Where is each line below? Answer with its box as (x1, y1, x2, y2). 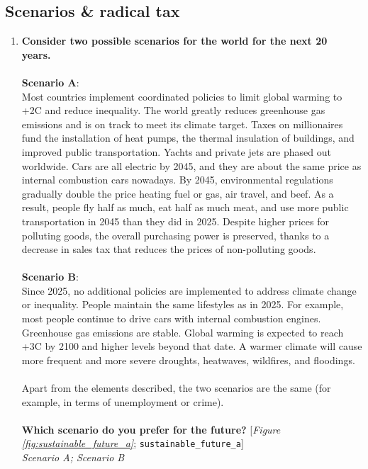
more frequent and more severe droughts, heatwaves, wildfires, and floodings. (21, 352, 355, 367)
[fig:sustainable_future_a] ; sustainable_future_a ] (21, 436, 244, 451)
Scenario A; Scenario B (21, 450, 125, 465)
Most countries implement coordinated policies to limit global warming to (21, 89, 342, 103)
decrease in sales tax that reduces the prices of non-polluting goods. (21, 242, 316, 256)
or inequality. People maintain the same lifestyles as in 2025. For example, (21, 297, 344, 312)
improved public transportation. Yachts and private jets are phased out (21, 144, 331, 159)
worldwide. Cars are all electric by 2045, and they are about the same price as (21, 158, 362, 173)
